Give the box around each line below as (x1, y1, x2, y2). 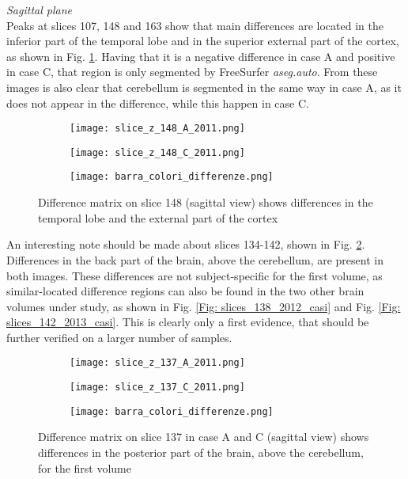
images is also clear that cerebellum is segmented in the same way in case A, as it (6, 78, 402, 95)
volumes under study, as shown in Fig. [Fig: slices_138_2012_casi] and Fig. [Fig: (6, 298, 401, 314)
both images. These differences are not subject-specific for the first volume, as (6, 267, 383, 283)
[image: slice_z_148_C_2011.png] (70, 146, 245, 158)
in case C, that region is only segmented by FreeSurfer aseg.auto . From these (6, 63, 378, 80)
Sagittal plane (6, 2, 73, 17)
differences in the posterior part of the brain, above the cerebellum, (38, 444, 364, 461)
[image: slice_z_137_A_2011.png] (70, 357, 245, 369)
